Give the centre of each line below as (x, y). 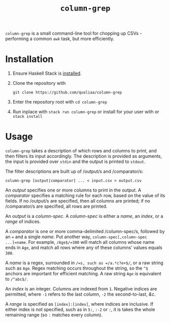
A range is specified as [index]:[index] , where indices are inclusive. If (79, 304)
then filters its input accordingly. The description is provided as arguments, (84, 156)
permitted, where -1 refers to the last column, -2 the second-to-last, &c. (80, 294)
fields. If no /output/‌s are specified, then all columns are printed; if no (78, 201)
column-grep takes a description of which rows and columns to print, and (81, 151)
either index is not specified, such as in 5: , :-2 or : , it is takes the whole (80, 310)
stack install (27, 117)
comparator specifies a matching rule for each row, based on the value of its (85, 196)
